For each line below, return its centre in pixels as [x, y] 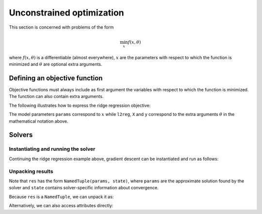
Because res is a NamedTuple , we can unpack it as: [61, 197]
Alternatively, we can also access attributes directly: [61, 206]
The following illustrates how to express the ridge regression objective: [80, 105]
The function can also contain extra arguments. [56, 97]
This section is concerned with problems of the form [61, 27]
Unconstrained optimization [66, 13]
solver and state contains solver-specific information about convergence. [84, 188]
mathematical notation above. [39, 121]
